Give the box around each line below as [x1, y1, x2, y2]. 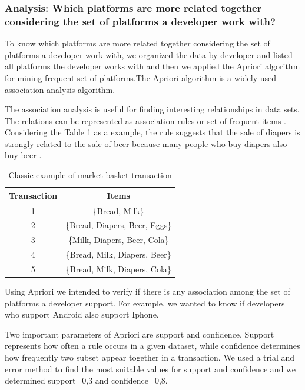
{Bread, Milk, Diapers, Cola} [65, 262, 171, 275]
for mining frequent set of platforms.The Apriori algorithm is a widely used [5, 71, 277, 84]
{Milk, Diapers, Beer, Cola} [68, 234, 169, 246]
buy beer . [5, 149, 42, 161]
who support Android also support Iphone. [5, 308, 159, 321]
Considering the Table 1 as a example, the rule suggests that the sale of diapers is [5, 126, 300, 138]
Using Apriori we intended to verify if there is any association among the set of [5, 285, 290, 297]
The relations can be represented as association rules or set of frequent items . [5, 114, 286, 126]
